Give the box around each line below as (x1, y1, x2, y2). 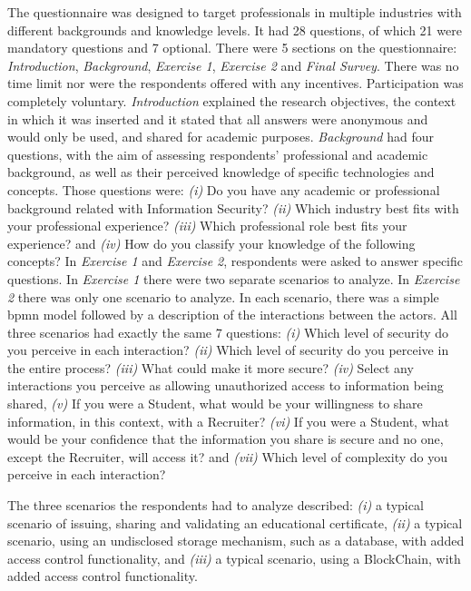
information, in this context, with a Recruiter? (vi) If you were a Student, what (7, 411, 449, 430)
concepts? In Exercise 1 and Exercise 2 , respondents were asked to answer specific (7, 251, 463, 271)
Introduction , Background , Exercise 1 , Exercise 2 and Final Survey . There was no (7, 55, 459, 74)
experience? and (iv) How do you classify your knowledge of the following (7, 233, 416, 252)
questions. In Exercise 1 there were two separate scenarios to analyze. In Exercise (7, 269, 460, 288)
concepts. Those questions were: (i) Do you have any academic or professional (7, 180, 440, 199)
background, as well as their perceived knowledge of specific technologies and (7, 163, 435, 182)
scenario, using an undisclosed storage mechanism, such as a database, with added (7, 531, 465, 550)
